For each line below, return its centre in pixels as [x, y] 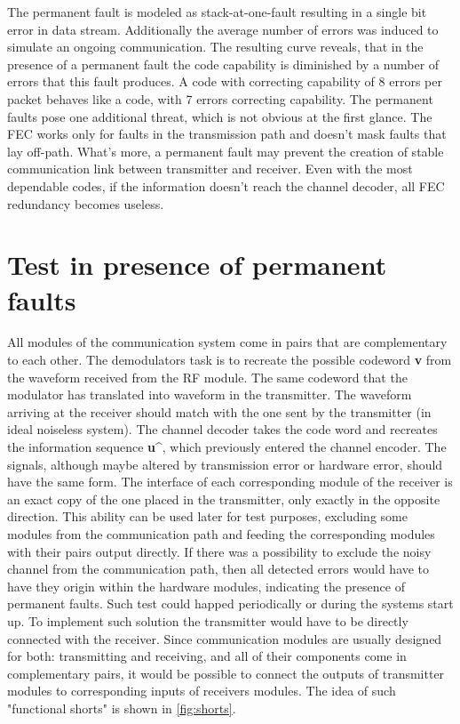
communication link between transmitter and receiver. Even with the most [210, 169]
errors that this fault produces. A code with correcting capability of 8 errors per [225, 81]
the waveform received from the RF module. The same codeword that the [207, 377]
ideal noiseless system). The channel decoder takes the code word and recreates [222, 429]
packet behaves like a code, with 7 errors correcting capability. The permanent [220, 98]
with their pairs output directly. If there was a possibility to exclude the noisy [219, 551]
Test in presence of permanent [197, 265]
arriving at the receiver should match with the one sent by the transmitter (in [219, 411]
